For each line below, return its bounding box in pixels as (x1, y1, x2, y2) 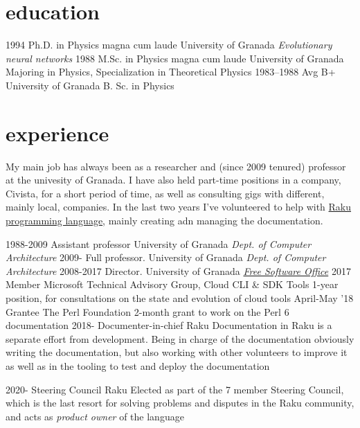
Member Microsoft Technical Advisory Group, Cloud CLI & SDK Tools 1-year (6, 277, 339, 292)
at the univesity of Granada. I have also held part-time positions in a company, (6, 172, 341, 187)
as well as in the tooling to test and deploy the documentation (6, 358, 270, 373)
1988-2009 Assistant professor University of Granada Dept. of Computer (6, 236, 312, 251)
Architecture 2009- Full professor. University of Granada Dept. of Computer (6, 250, 326, 265)
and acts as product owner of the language (6, 409, 184, 423)
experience (6, 118, 109, 147)
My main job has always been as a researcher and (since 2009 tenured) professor (6, 159, 346, 173)
